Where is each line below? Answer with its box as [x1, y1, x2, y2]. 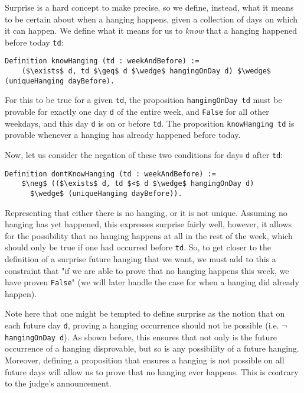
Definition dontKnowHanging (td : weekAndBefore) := [5, 169, 216, 178]
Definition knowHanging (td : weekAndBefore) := [5, 57, 200, 66]
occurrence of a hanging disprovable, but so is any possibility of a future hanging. [5, 342, 299, 355]
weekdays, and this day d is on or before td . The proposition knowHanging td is [5, 117, 295, 129]
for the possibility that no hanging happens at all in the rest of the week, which [5, 229, 293, 241]
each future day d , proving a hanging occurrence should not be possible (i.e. [5, 319, 279, 331]
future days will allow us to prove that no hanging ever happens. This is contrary [5, 365, 299, 378]
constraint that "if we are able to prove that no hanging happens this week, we [5, 264, 289, 276]
